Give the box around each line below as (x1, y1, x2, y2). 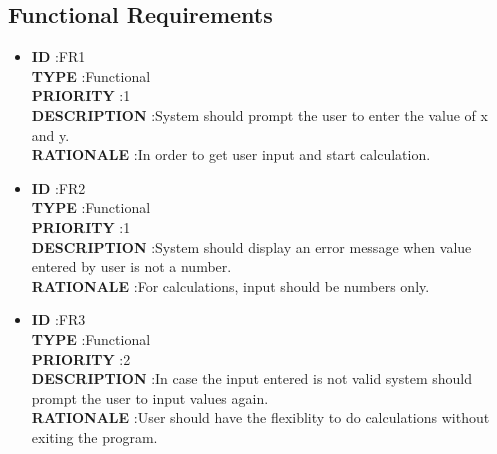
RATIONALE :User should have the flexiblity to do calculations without (31, 407, 490, 428)
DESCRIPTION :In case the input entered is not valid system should (31, 368, 473, 389)
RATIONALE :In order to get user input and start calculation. (31, 144, 431, 165)
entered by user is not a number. (31, 256, 232, 277)
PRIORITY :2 (31, 348, 131, 369)
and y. (31, 124, 70, 145)
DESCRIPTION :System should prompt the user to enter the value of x (31, 104, 488, 125)
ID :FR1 (31, 46, 86, 67)
